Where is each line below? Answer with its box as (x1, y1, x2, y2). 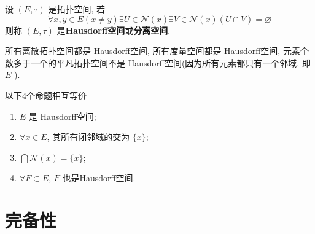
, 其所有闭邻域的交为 (47, 130, 130, 143)
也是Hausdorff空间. (62, 171, 136, 184)
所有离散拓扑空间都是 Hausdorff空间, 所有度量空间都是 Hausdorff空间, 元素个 (5, 44, 309, 57)
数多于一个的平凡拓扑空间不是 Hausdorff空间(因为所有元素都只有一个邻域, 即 (5, 56, 311, 69)
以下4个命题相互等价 (5, 88, 87, 101)
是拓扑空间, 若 (48, 2, 106, 15)
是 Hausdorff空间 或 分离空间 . (56, 23, 171, 36)
